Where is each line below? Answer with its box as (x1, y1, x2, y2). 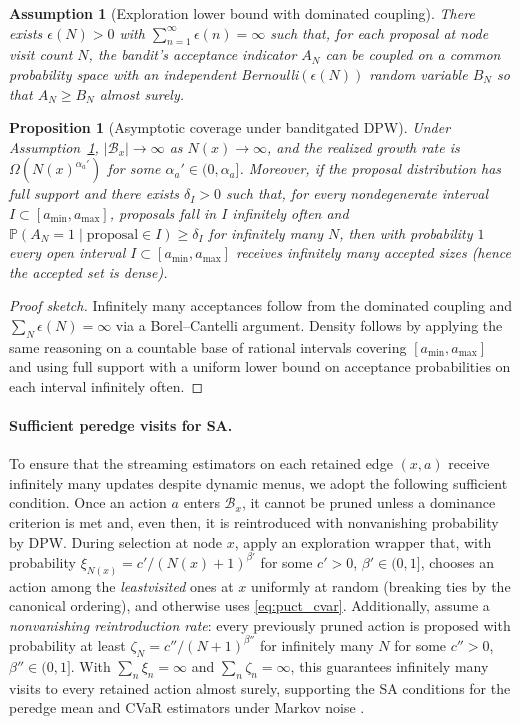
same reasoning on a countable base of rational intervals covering (9, 336, 407, 357)
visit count (9, 44, 73, 65)
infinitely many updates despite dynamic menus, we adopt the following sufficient (9, 472, 508, 493)
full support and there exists (9, 183, 180, 204)
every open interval (9, 242, 126, 263)
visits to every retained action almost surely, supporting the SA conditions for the (9, 677, 511, 698)
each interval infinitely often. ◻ (9, 375, 204, 396)
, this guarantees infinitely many (290, 655, 489, 676)
